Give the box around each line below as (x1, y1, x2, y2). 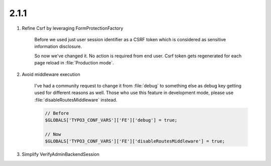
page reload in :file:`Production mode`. (34, 60, 114, 66)
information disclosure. (34, 43, 82, 50)
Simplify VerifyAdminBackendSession (22, 151, 100, 157)
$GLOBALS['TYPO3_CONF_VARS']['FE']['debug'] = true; (45, 117, 178, 123)
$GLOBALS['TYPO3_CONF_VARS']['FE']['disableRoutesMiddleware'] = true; (45, 138, 225, 144)
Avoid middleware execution (22, 71, 80, 77)
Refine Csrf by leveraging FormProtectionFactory (22, 25, 123, 31)
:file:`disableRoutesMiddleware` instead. (34, 97, 117, 103)
